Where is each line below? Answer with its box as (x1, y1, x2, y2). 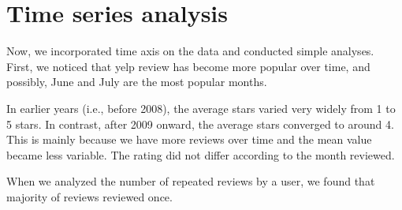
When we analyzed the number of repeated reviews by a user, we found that (6, 173, 375, 189)
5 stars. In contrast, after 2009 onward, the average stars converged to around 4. (6, 115, 394, 132)
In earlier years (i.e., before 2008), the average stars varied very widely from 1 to (6, 99, 396, 116)
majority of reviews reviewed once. (6, 188, 173, 204)
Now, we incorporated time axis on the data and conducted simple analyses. (6, 43, 374, 59)
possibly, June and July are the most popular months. (6, 73, 267, 90)
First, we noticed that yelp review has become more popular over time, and (6, 58, 370, 74)
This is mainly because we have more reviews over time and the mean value (6, 131, 372, 148)
